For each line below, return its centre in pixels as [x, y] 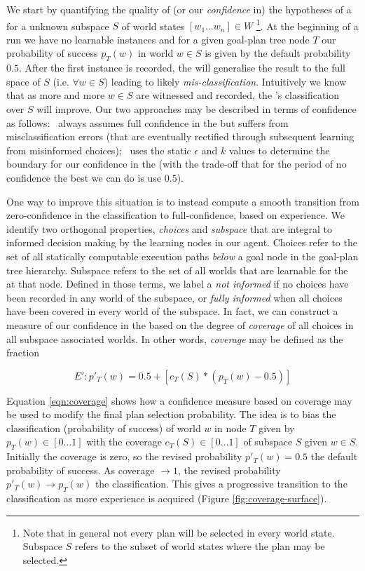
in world [156, 53]
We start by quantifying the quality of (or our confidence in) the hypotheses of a [179, 9]
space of [23, 81]
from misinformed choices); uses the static [99, 150]
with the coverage [124, 442]
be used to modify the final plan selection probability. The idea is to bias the [171, 414]
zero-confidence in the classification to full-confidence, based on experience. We [175, 215]
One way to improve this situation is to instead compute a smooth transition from [183, 201]
